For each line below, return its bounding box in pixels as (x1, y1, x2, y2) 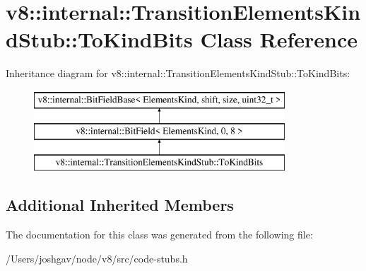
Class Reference (200, 25, 358, 54)
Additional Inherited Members (6, 194, 234, 216)
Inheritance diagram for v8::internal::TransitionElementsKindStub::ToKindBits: (6, 66, 350, 81)
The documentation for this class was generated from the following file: (6, 227, 313, 242)
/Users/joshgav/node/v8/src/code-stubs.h (6, 250, 188, 265)
